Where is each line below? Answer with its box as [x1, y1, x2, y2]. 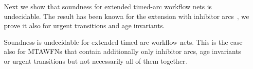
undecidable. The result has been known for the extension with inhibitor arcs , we [4, 11, 249, 21]
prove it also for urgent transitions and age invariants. [4, 20, 165, 31]
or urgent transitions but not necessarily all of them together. [4, 55, 187, 66]
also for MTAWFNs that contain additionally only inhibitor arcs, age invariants [4, 46, 241, 56]
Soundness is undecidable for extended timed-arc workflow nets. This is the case [4, 36, 243, 47]
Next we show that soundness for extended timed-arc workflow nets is [4, 1, 212, 11]
